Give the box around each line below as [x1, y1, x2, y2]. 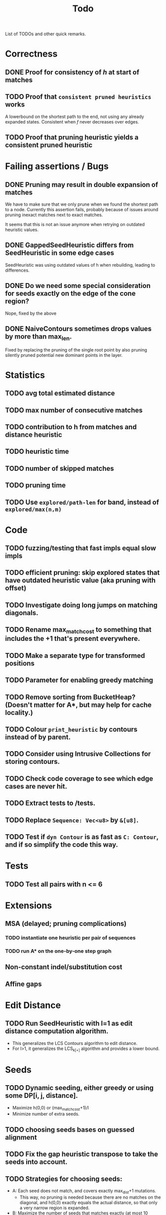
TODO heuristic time [5, 447, 69, 456]
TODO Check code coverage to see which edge [5, 774, 153, 783]
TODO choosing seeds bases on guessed [5, 1125, 135, 1134]
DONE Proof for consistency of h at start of [5, 68, 140, 76]
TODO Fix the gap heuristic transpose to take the [5, 1150, 158, 1158]
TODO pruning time [5, 481, 66, 490]
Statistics [5, 369, 45, 381]
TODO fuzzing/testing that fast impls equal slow [5, 544, 157, 553]
